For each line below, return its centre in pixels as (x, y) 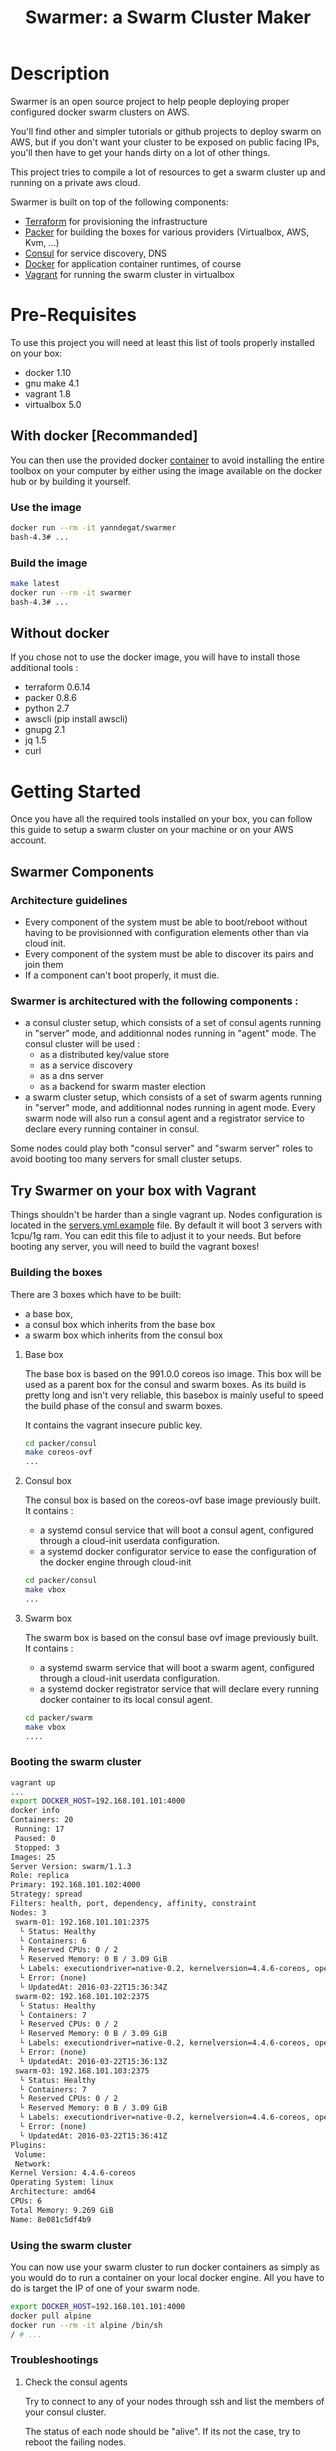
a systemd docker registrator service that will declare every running (179, 1688)
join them (44, 965)
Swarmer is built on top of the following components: (119, 202)
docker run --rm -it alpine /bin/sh (86, 2325)
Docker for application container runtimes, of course (133, 263)
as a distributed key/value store (104, 1055)
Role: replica (40, 1876)
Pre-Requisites (73, 315)
